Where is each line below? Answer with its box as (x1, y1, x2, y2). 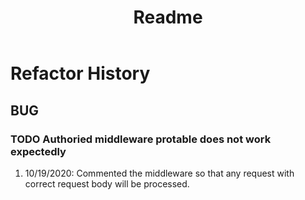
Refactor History (10, 62, 151, 85)
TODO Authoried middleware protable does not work (10, 132, 272, 146)
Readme (133, 6, 203, 29)
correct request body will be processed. (24, 177, 190, 190)
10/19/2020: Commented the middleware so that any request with (24, 167, 295, 179)
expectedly (10, 144, 67, 158)
